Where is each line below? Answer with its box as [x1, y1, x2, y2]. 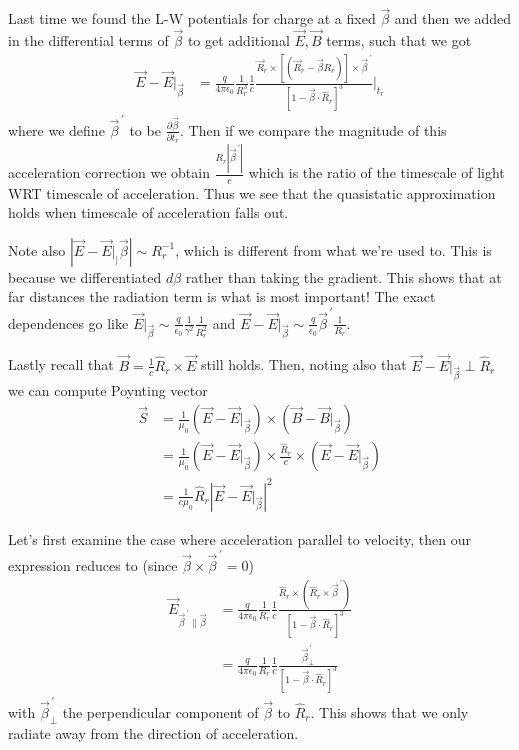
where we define [8, 119, 105, 140]
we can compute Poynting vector [8, 380, 208, 401]
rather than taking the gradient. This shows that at [185, 266, 502, 287]
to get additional [187, 30, 290, 51]
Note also [8, 239, 66, 260]
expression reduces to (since [8, 554, 178, 575]
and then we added [394, 8, 512, 29]
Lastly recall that [8, 354, 114, 375]
